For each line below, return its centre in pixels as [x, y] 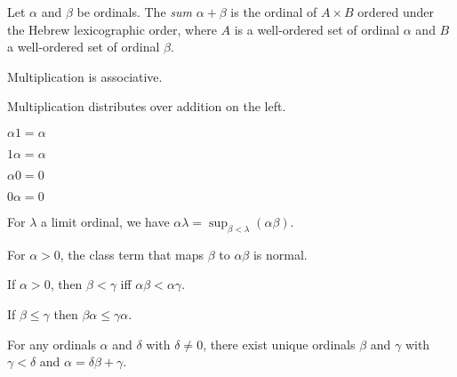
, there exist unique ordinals [279, 344]
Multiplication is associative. [85, 76]
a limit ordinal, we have [105, 221]
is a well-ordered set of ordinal [317, 29]
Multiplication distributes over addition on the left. [147, 106]
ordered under [396, 12]
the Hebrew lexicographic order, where [112, 29]
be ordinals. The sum [134, 12]
